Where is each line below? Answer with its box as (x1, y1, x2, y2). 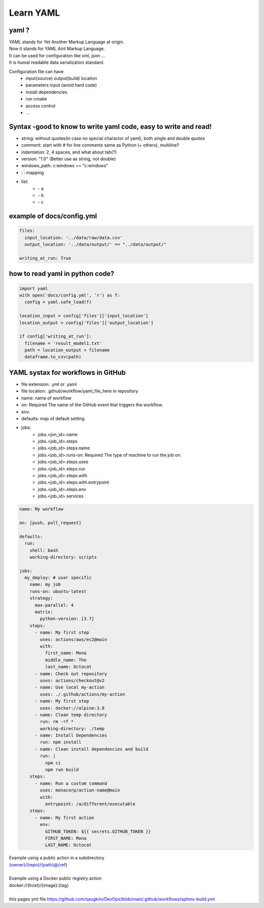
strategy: (29, 595, 53, 601)
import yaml (19, 286, 48, 291)
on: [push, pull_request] (19, 520, 82, 525)
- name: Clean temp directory (35, 712, 108, 717)
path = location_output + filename (24, 347, 110, 353)
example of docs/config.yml (9, 212, 97, 221)
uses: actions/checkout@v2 (40, 678, 105, 683)
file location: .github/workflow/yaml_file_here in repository (21, 388, 139, 394)
